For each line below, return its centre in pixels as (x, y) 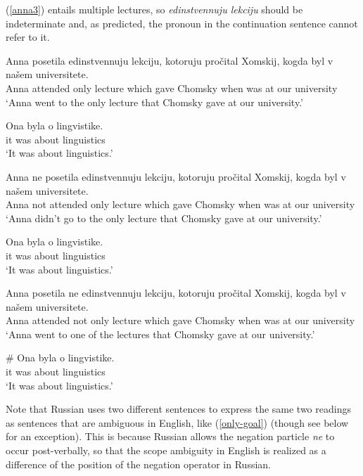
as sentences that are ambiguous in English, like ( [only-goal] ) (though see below (177, 422)
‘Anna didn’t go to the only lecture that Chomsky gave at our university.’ (164, 218)
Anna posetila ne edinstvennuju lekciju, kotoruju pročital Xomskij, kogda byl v (176, 293)
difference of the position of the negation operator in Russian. (139, 464)
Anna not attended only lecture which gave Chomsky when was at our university (180, 204)
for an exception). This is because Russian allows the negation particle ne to (170, 436)
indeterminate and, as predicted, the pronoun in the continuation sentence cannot (182, 23)
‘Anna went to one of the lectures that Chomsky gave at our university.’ (160, 334)
